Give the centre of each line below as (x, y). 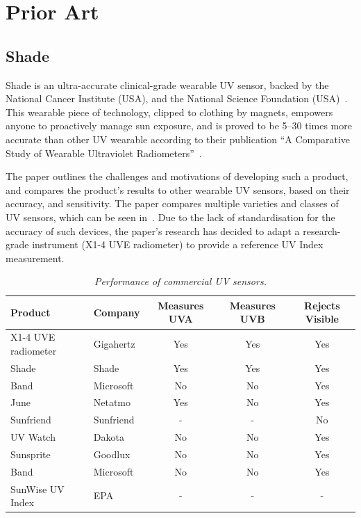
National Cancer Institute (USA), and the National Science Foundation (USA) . (177, 98)
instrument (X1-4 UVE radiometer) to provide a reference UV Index (178, 244)
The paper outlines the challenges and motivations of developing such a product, (177, 176)
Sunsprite (31, 454)
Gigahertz (114, 344)
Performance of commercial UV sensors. (180, 281)
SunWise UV (37, 488)
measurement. (35, 258)
